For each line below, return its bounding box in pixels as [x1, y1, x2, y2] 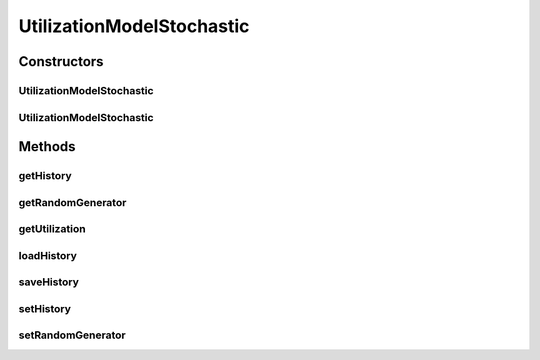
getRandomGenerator [18, 195, 127, 209]
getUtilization [18, 222, 86, 236]
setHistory [18, 301, 72, 315]
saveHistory [18, 275, 80, 289]
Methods [18, 138, 76, 155]
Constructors [18, 53, 104, 70]
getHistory [18, 169, 72, 183]
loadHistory [18, 248, 77, 262]
